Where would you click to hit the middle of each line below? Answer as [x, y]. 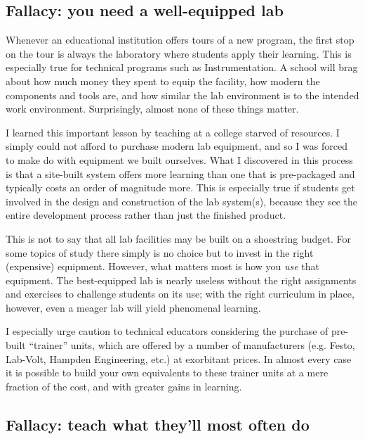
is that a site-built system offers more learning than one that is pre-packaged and [180, 173]
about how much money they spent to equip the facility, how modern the [163, 81]
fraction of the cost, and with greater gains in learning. [124, 386]
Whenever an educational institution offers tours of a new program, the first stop [180, 40]
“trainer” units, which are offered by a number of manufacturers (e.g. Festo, [192, 345]
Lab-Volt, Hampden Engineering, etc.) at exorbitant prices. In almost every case [179, 358]
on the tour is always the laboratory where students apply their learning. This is [179, 53]
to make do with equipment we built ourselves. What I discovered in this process [179, 159]
